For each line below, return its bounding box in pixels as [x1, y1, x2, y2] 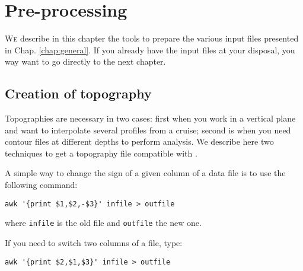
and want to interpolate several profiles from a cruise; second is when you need [5, 123, 291, 136]
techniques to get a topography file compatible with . [5, 146, 197, 159]
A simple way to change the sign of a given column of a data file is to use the [5, 167, 286, 179]
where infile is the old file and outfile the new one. [5, 216, 202, 229]
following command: [5, 178, 78, 191]
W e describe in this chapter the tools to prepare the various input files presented [5, 32, 299, 44]
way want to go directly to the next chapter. [5, 55, 166, 68]
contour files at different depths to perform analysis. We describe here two [5, 135, 274, 148]
